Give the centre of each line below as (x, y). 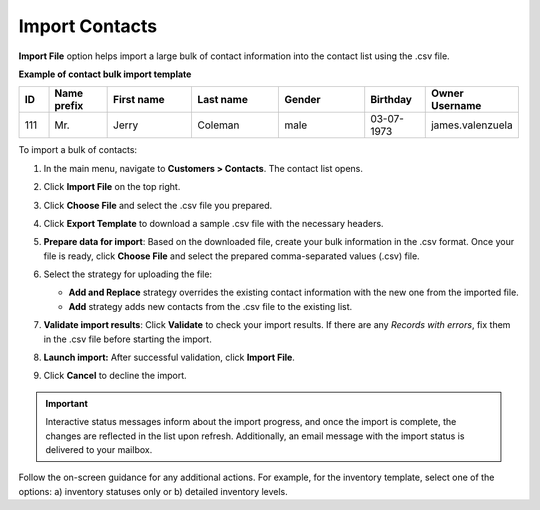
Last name (223, 100)
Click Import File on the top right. (112, 187)
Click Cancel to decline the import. (115, 376)
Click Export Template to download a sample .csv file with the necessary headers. (213, 223)
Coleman (218, 125)
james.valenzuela (472, 125)
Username (456, 106)
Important (67, 403)
